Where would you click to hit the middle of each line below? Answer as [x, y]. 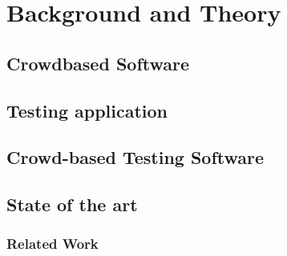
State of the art [72, 204]
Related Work [53, 244]
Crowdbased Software [98, 63]
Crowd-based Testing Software [135, 157]
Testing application [87, 110]
